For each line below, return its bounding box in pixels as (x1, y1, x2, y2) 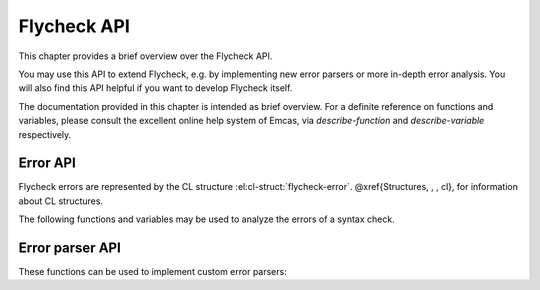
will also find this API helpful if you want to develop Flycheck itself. (18, 82, 293, 94)
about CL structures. (18, 195, 104, 207)
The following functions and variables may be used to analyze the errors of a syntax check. (18, 213, 395, 225)
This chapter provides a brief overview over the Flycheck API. (18, 50, 273, 62)
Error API (18, 155, 77, 172)
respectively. (18, 128, 72, 140)
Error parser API (18, 240, 122, 256)
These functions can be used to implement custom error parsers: (18, 266, 287, 278)
